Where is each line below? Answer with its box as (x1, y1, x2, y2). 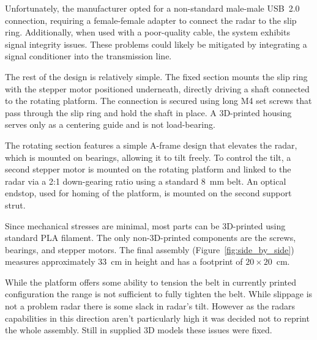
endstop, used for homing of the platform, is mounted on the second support (5, 187, 292, 199)
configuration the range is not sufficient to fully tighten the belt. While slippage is (5, 287, 313, 300)
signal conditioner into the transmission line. (5, 50, 172, 62)
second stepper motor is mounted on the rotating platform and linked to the (5, 163, 291, 176)
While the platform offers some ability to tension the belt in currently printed (5, 275, 297, 288)
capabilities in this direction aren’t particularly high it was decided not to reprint (5, 311, 310, 324)
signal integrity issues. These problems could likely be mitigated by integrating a (5, 37, 307, 50)
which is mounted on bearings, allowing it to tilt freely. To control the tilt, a (5, 150, 291, 163)
